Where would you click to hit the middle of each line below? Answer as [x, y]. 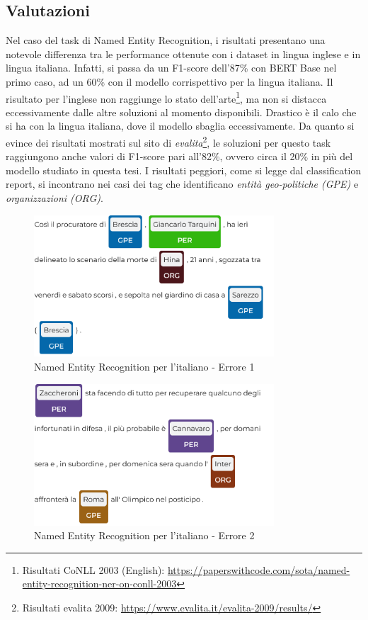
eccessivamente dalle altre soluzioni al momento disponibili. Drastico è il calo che [181, 112]
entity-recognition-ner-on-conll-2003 [99, 584]
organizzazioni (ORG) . [54, 198]
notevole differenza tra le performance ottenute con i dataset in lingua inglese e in [183, 53]
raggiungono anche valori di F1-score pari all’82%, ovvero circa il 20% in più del [179, 156]
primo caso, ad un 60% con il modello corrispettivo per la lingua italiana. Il [169, 81]
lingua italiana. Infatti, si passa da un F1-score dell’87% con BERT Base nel [171, 68]
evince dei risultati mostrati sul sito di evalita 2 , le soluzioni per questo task [168, 141]
